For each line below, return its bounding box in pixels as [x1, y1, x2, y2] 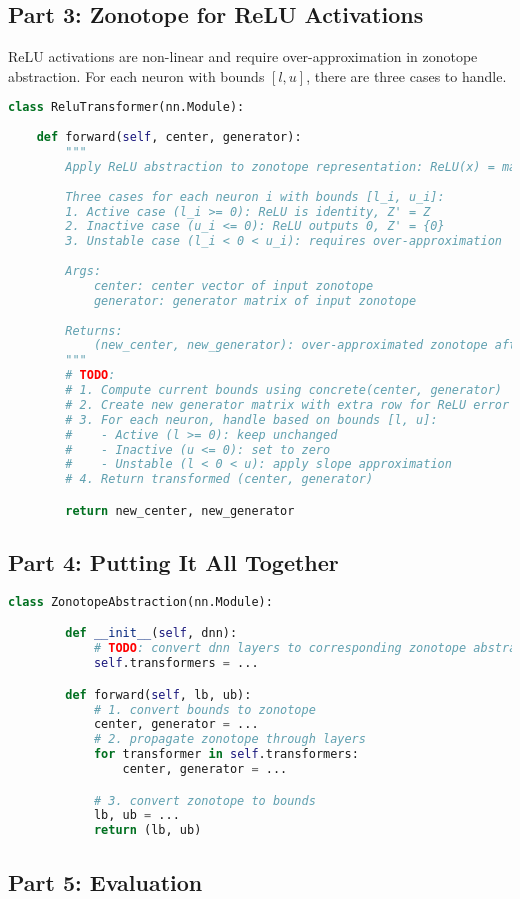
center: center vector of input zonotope [93, 278, 374, 293]
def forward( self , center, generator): [36, 130, 302, 145]
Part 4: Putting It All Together [8, 547, 339, 578]
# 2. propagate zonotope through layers [93, 732, 366, 747]
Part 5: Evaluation [8, 866, 203, 897]
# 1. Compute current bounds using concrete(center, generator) [65, 383, 502, 398]
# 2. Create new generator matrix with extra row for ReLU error [65, 397, 510, 412]
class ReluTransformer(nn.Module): [8, 100, 245, 115]
